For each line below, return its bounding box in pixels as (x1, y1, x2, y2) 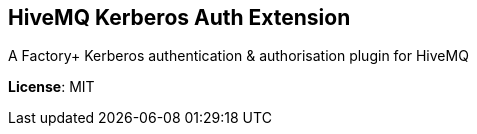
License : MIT (8, 78, 95, 96)
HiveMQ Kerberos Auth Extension (8, 5, 351, 30)
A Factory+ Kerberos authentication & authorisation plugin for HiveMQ (8, 47, 469, 65)
